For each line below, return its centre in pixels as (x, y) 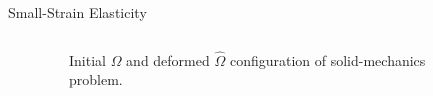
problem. (96, 79)
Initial (87, 59)
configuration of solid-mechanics (327, 59)
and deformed (168, 59)
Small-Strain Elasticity (77, 12)
